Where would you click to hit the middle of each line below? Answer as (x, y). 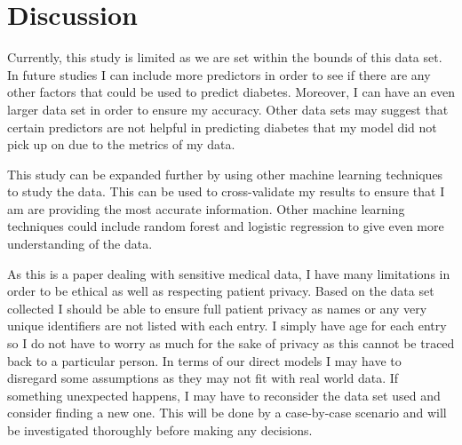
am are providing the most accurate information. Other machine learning (206, 208)
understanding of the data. (80, 244)
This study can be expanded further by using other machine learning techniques (225, 174)
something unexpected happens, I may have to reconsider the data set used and (224, 395)
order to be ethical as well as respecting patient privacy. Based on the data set (221, 291)
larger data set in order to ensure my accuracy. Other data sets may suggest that (228, 109)
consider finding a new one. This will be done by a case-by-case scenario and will (227, 413)
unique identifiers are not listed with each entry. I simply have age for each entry (227, 326)
